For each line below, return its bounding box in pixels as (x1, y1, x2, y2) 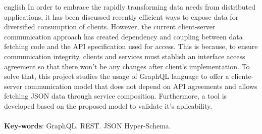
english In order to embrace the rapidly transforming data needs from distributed (4, 2, 256, 12)
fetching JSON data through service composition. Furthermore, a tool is (4, 91, 227, 101)
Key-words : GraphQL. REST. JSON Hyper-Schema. (4, 120, 171, 131)
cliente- (231, 71, 254, 81)
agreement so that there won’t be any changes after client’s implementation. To (4, 61, 250, 71)
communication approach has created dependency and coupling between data (4, 31, 243, 41)
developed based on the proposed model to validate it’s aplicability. (4, 100, 213, 111)
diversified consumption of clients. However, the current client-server (4, 21, 216, 32)
